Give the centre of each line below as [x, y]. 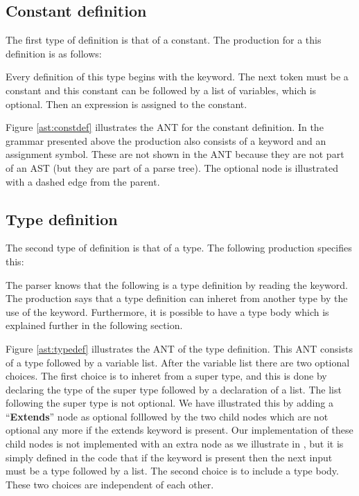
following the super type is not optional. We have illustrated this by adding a [169, 403]
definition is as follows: [54, 53]
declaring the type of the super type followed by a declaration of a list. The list [174, 389]
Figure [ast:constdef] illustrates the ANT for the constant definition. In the [165, 127]
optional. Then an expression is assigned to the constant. [126, 104]
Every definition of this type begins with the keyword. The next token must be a [177, 77]
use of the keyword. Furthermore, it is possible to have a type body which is [167, 311]
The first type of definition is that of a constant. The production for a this [164, 40]
